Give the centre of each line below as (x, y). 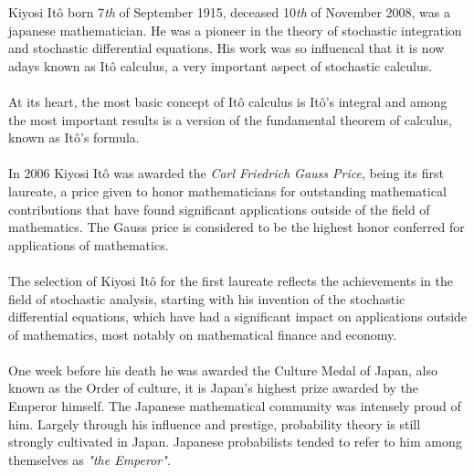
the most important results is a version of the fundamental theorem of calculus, (230, 119)
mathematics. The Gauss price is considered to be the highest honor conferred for (237, 227)
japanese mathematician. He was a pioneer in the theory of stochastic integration (235, 30)
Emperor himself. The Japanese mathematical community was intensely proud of (235, 406)
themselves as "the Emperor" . (90, 459)
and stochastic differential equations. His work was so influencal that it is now (226, 48)
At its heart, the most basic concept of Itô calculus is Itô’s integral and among (228, 101)
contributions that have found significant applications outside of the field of (219, 209)
